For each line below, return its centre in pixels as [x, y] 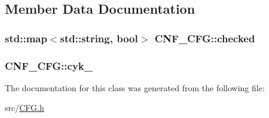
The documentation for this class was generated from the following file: [135, 87]
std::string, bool [99, 38]
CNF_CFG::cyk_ [49, 65]
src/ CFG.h [25, 108]
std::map [26, 38]
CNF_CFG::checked [205, 38]
